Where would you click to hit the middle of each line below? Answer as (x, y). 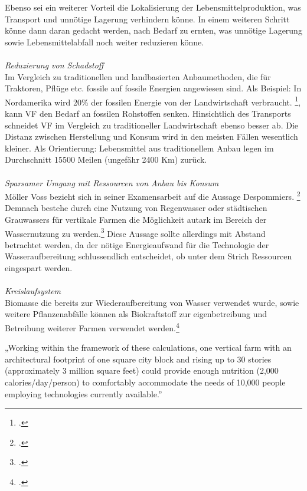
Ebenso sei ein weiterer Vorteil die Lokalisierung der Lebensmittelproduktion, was (153, 7)
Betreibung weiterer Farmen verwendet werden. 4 (92, 327)
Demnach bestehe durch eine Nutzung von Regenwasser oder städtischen (136, 208)
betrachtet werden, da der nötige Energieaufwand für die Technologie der (137, 244)
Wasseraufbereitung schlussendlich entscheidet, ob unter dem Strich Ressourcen (148, 256)
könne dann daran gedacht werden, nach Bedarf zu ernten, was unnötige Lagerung (153, 30)
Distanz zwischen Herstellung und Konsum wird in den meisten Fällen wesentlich (151, 136)
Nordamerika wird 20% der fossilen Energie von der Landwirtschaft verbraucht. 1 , (153, 101)
